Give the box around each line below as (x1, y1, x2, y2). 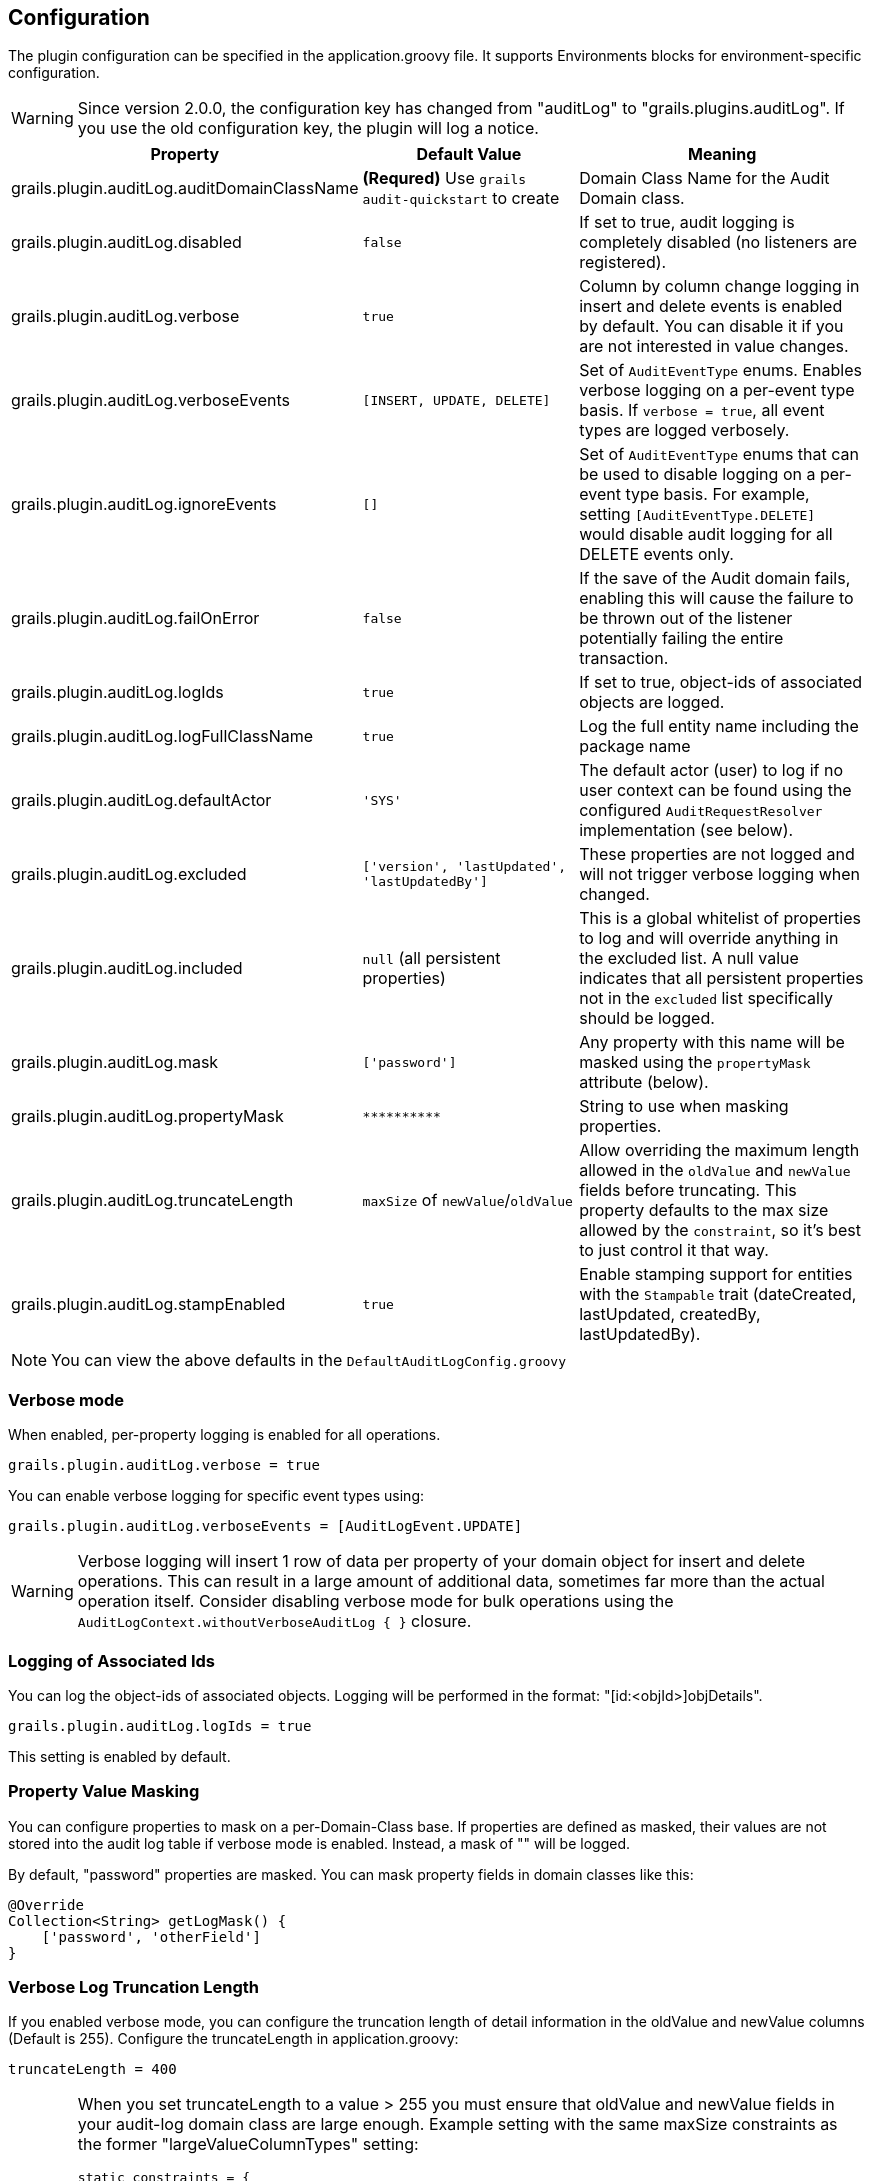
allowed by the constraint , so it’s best (579, 1220, 861, 1241)
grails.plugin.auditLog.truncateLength (11, 1190, 294, 1211)
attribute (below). (579, 1072, 709, 1093)
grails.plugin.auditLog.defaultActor (11, 790, 272, 811)
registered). (579, 252, 667, 273)
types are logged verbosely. (579, 420, 790, 441)
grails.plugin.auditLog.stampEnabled (11, 1294, 286, 1315)
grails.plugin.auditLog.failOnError (11, 608, 260, 629)
